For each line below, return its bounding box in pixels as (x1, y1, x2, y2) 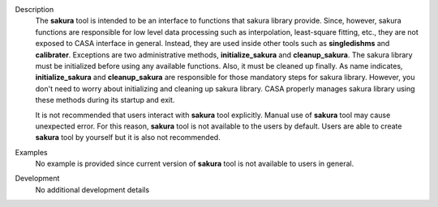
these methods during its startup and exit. (35, 95, 175, 105)
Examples (15, 147, 48, 157)
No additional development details (35, 184, 150, 194)
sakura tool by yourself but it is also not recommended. (35, 133, 221, 142)
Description (15, 5, 54, 14)
